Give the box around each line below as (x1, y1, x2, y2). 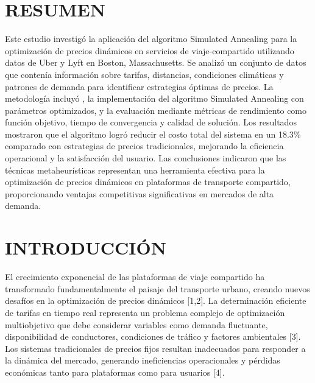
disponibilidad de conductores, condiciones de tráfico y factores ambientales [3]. (5, 330, 301, 343)
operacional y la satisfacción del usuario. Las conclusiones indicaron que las (5, 152, 286, 164)
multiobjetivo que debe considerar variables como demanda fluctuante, (5, 318, 268, 331)
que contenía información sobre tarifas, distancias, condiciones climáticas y (5, 68, 284, 80)
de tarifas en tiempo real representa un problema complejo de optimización (5, 306, 285, 318)
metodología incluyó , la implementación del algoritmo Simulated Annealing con (5, 92, 304, 105)
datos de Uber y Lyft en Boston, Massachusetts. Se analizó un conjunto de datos (5, 56, 306, 69)
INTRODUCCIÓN (5, 235, 166, 260)
